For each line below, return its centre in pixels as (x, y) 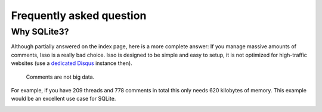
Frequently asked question (79, 15)
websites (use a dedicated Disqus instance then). (72, 63)
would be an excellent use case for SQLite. (64, 99)
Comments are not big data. (60, 77)
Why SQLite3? (40, 32)
